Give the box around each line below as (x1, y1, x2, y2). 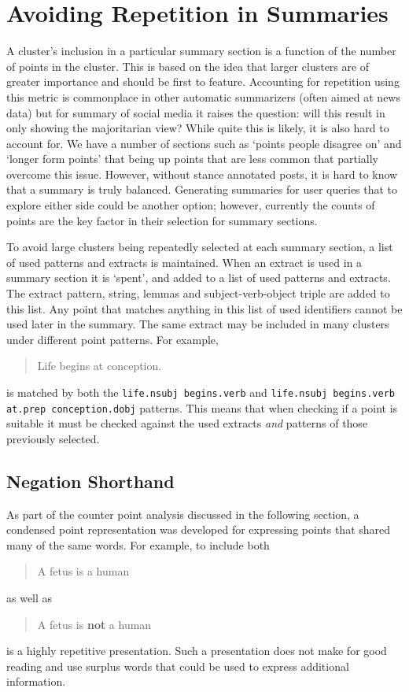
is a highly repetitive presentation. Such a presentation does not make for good (6, 642, 387, 659)
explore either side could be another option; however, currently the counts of (6, 197, 375, 213)
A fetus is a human (37, 563, 130, 579)
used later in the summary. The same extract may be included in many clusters (6, 316, 389, 332)
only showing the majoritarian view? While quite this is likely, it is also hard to (6, 120, 389, 136)
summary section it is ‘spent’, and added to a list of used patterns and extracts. (6, 269, 391, 286)
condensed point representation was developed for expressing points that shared (6, 521, 391, 538)
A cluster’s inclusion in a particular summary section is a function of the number (6, 43, 396, 59)
